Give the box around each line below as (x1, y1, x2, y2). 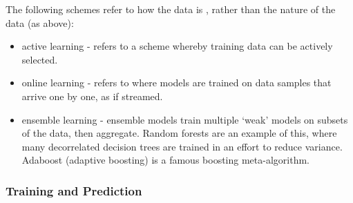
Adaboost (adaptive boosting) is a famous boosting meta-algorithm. (21, 153, 309, 167)
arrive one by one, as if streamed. (21, 88, 163, 103)
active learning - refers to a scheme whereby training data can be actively (21, 39, 333, 53)
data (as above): (6, 15, 74, 30)
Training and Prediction (6, 182, 142, 199)
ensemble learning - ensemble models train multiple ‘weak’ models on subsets (21, 112, 348, 126)
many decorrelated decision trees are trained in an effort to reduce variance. (21, 139, 343, 153)
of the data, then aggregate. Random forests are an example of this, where (21, 126, 337, 140)
